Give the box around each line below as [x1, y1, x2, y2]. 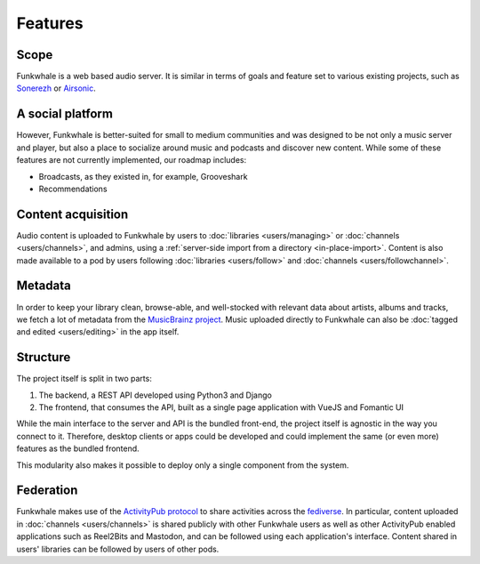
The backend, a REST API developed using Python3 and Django [38, 390, 273, 400]
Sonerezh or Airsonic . [16, 83, 97, 93]
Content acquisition [16, 206, 129, 222]
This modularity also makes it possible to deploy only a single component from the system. [16, 459, 349, 471]
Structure [16, 350, 71, 365]
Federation [16, 483, 78, 498]
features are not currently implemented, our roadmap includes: [16, 155, 247, 165]
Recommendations [38, 183, 108, 194]
